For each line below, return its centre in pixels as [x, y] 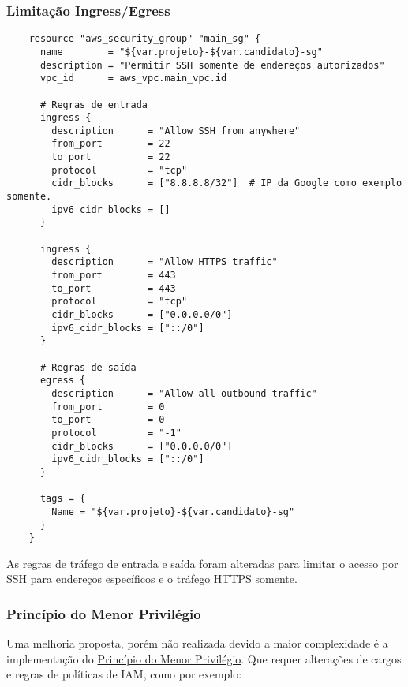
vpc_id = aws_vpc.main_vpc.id [133, 78]
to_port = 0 [108, 420]
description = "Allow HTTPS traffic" [165, 262]
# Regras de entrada [94, 105]
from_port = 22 [111, 144]
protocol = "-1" [116, 433]
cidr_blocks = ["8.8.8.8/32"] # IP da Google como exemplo [227, 183]
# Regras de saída [88, 367]
